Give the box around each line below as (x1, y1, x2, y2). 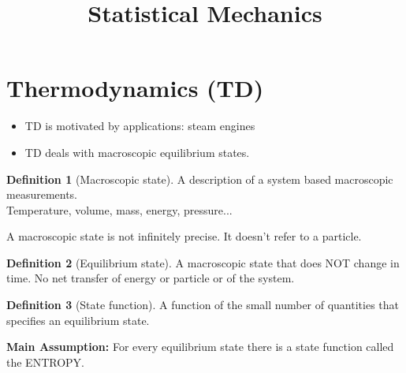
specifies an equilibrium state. (6, 311, 150, 328)
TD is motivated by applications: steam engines (24, 117, 255, 134)
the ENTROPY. (6, 353, 84, 370)
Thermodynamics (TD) (6, 72, 264, 104)
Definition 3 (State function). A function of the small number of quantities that (6, 297, 400, 313)
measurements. (6, 186, 78, 203)
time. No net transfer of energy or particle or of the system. (6, 270, 295, 286)
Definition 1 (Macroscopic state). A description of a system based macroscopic (6, 170, 393, 187)
